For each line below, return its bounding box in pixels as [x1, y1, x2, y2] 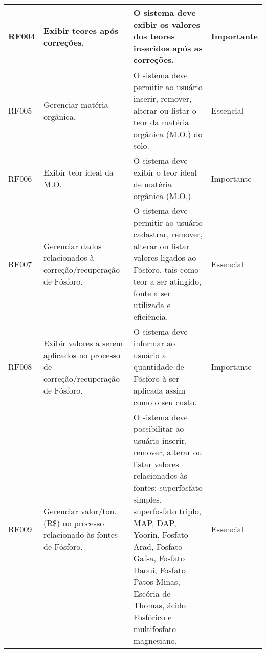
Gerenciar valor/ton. [43, 505, 117, 517]
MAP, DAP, [133, 517, 176, 529]
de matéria [133, 178, 172, 190]
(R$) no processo [43, 517, 104, 529]
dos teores [133, 30, 175, 42]
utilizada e [133, 299, 171, 311]
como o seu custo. [133, 396, 197, 408]
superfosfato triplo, [133, 505, 202, 517]
